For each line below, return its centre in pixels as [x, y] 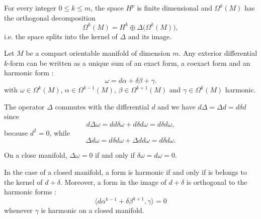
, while [60, 132]
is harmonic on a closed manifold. [93, 210]
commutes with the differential [102, 106]
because [16, 132]
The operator [24, 106]
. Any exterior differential [218, 53]
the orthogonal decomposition [50, 17]
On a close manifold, [36, 155]
